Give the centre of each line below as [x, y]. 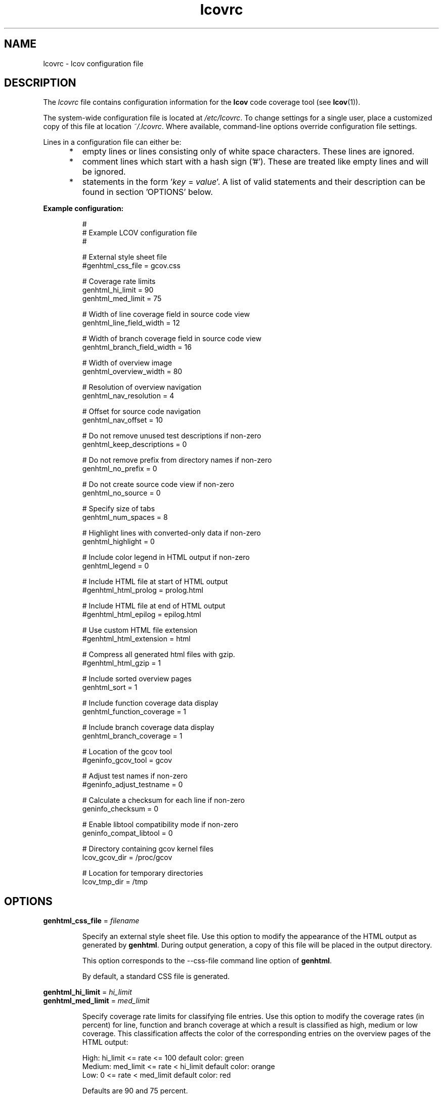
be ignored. [104, 172]
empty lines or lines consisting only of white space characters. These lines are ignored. [248, 152]
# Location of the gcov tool [127, 752]
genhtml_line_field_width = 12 [131, 323]
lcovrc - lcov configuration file [93, 63]
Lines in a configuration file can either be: [112, 142]
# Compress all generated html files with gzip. [159, 655]
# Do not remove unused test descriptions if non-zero [172, 436]
